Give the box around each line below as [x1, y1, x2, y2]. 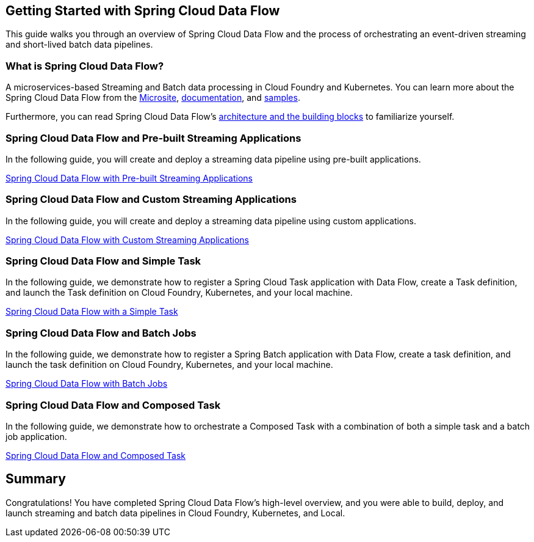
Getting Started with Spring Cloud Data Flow [5, 3, 280, 18]
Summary [5, 471, 66, 487]
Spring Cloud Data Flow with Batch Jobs [5, 378, 168, 389]
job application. [5, 431, 67, 442]
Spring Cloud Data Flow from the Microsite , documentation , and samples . [5, 92, 300, 103]
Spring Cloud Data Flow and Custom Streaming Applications [5, 193, 297, 206]
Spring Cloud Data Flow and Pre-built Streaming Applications [5, 131, 301, 144]
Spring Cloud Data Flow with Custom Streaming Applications [5, 234, 249, 245]
